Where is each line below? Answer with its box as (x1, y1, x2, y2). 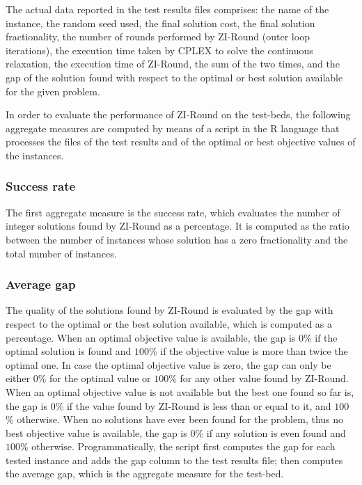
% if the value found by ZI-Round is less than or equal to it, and (55, 398, 331, 413)
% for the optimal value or (38, 371, 151, 385)
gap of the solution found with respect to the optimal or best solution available (6, 70, 343, 84)
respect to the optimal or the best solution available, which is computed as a (6, 316, 333, 331)
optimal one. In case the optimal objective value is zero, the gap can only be (6, 357, 331, 372)
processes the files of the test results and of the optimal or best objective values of (6, 134, 356, 149)
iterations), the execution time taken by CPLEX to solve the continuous (6, 42, 313, 57)
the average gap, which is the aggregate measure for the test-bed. (6, 466, 284, 481)
